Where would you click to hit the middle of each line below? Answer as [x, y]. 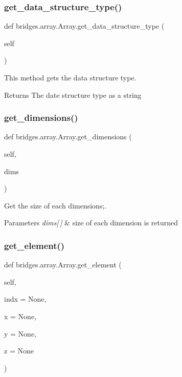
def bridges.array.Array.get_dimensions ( [68, 137]
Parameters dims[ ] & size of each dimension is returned [91, 223]
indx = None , [25, 299]
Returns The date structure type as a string [73, 95]
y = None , [20, 333]
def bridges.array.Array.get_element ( [63, 265]
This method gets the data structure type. [70, 77]
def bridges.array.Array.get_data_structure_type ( [84, 26]
